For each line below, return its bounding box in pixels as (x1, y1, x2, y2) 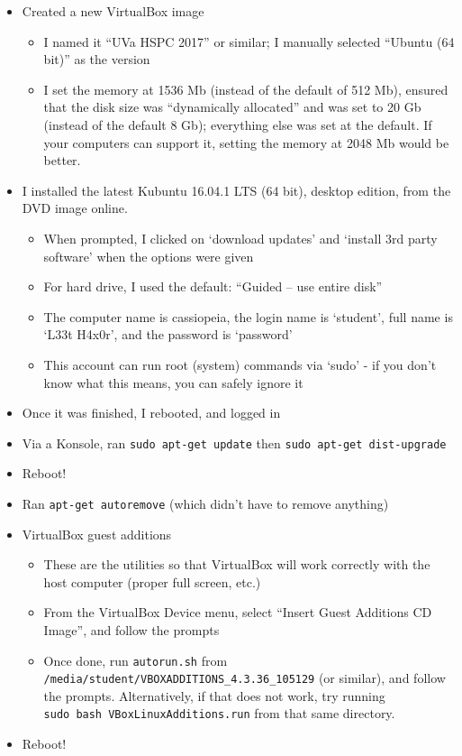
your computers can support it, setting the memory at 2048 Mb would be (43, 133, 449, 152)
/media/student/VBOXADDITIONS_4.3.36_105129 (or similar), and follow (43, 668, 446, 687)
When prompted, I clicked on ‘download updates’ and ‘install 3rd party (43, 228, 438, 247)
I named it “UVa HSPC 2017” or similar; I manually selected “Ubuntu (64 (43, 32, 455, 51)
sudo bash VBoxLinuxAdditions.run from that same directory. (43, 704, 395, 723)
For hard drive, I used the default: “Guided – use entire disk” (43, 277, 383, 296)
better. (43, 151, 81, 170)
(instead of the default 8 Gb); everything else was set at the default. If (43, 115, 432, 134)
